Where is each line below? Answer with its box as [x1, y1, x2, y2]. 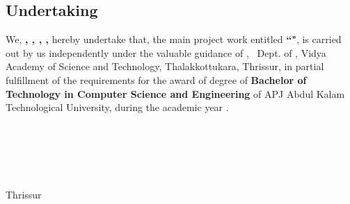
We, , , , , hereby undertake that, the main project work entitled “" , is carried [6, 32, 342, 46]
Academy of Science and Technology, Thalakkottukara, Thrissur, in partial [6, 59, 324, 74]
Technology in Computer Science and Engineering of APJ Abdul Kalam [6, 86, 345, 101]
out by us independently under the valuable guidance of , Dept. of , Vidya [6, 45, 326, 60]
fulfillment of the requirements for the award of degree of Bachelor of [6, 72, 307, 87]
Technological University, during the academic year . [6, 100, 229, 114]
